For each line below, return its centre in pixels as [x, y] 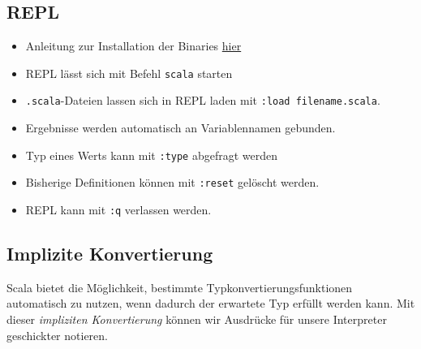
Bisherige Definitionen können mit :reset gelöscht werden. [172, 182]
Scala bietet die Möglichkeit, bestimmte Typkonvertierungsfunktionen [180, 287]
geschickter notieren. [57, 335]
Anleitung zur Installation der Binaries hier [133, 46]
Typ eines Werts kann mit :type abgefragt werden [152, 155]
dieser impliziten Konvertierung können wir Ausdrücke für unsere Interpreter [197, 319]
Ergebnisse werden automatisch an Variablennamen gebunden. [180, 128]
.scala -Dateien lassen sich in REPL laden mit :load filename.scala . [203, 100]
